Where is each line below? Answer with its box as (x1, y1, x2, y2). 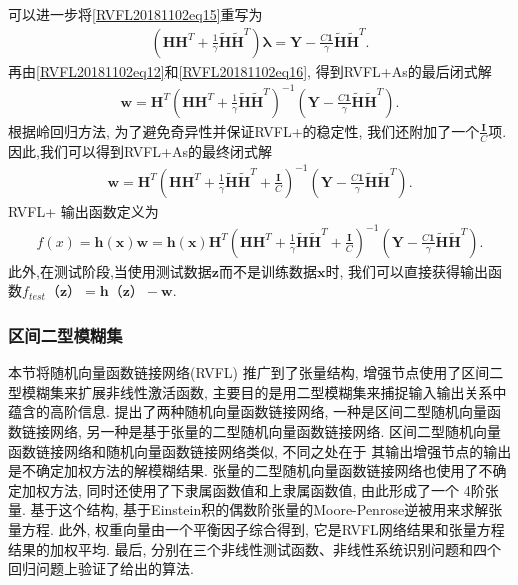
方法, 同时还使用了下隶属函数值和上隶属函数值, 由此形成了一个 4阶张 (49, 479, 499, 500)
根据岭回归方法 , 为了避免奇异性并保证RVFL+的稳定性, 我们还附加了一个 (8, 120, 480, 141)
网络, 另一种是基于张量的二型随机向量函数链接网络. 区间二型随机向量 (49, 421, 502, 442)
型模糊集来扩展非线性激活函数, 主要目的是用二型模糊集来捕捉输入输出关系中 (8, 381, 507, 402)
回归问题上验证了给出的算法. (8, 558, 194, 579)
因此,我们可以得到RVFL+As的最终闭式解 (8, 140, 272, 161)
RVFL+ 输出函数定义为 (8, 200, 159, 221)
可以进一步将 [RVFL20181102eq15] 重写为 (8, 4, 263, 24)
